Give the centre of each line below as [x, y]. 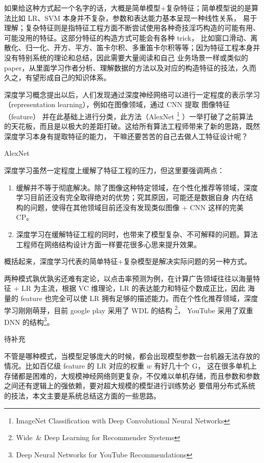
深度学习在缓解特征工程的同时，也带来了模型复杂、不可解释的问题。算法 [137, 234]
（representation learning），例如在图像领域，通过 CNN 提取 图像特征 [117, 104]
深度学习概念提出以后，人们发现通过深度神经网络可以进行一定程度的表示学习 [132, 94]
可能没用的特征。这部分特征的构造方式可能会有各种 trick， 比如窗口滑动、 [127, 37]
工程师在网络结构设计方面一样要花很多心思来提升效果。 [108, 244]
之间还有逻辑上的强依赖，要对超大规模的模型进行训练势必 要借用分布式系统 [130, 386]
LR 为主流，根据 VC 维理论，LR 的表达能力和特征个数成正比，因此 [134, 288]
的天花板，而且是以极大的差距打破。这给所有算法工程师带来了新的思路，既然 [132, 126]
